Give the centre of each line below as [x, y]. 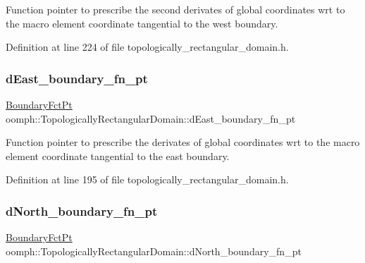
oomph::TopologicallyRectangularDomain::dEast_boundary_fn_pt [151, 118]
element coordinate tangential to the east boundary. [118, 155]
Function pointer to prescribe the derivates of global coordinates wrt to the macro [183, 142]
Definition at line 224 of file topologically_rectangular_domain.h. [147, 47]
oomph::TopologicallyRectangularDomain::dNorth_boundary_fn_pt [154, 251]
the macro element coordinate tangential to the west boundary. [142, 23]
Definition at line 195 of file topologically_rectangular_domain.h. [147, 179]
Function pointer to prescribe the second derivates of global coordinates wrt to [175, 9]
